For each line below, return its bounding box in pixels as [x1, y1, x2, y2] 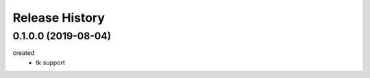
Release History [12, 10, 106, 25]
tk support [36, 58, 65, 66]
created [12, 49, 35, 57]
